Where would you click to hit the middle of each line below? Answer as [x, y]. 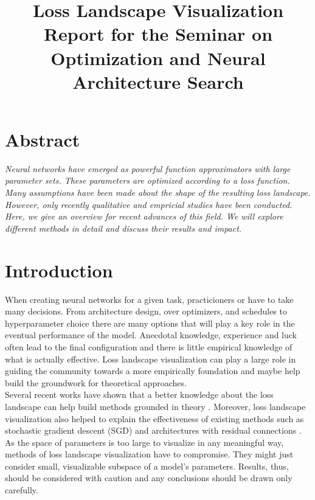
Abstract [43, 139]
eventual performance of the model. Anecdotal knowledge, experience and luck [151, 335]
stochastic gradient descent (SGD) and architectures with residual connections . [153, 430]
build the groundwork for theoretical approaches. [96, 382]
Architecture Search [158, 81]
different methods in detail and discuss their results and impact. [123, 228]
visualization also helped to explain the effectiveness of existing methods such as [154, 418]
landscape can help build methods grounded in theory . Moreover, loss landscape [155, 406]
